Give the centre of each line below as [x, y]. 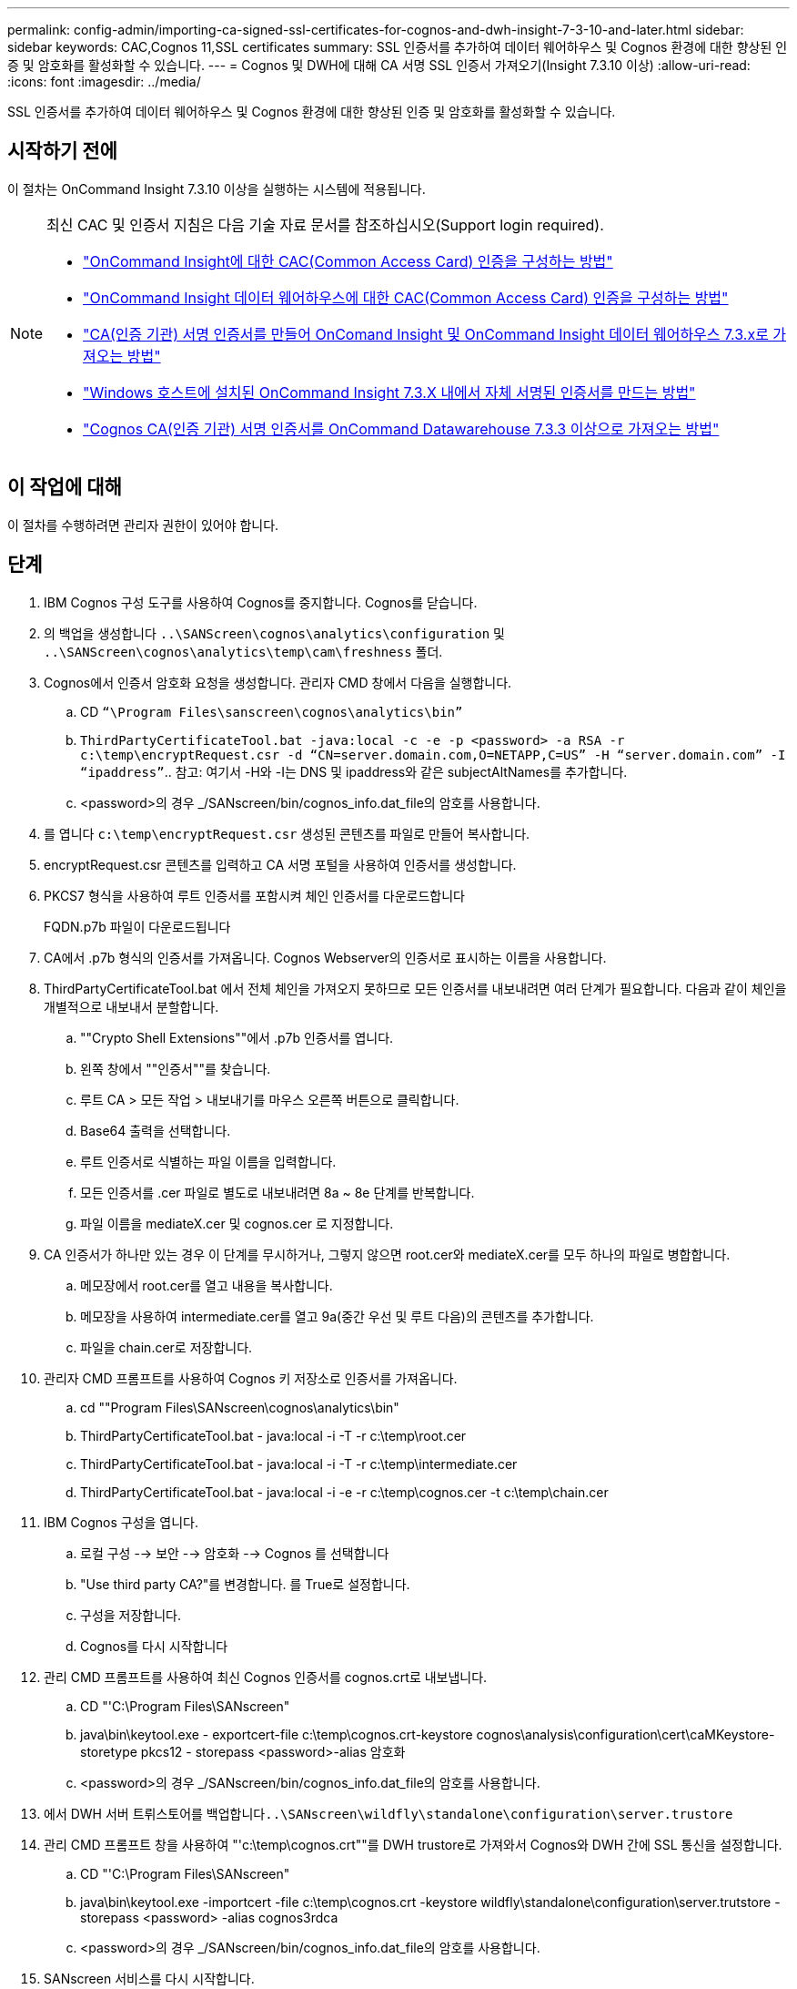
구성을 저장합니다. [131, 1615]
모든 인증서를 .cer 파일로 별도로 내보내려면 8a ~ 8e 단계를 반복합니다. [277, 1192]
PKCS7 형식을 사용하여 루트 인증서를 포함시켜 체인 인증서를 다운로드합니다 [254, 895]
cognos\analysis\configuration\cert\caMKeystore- [625, 1734]
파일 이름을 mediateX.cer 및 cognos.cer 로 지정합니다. [237, 1223]
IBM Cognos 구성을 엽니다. [121, 1522]
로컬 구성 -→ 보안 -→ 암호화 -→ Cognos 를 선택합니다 [235, 1553]
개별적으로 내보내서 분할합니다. [131, 1006]
